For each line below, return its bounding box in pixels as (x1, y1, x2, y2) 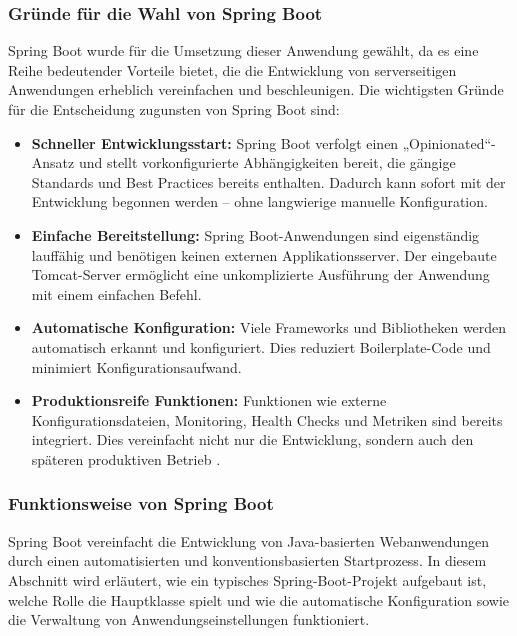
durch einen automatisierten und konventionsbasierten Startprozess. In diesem (8, 550, 487, 571)
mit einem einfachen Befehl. (31, 283, 202, 304)
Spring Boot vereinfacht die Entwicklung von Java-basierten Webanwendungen (8, 530, 490, 551)
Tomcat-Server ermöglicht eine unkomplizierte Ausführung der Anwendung (31, 264, 490, 285)
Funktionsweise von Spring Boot (8, 491, 274, 516)
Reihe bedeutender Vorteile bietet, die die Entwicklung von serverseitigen (8, 59, 457, 80)
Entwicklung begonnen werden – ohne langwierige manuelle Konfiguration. (31, 191, 488, 212)
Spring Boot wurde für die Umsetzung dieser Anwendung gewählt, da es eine (8, 40, 479, 61)
